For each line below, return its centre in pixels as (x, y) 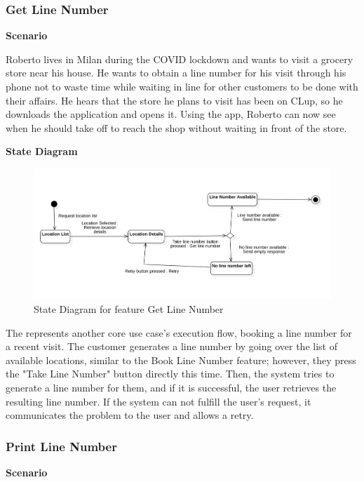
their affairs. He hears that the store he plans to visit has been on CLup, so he (174, 100)
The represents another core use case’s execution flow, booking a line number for (179, 332)
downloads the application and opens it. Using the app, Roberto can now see (171, 114)
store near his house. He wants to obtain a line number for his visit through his (176, 73)
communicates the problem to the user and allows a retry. (130, 415)
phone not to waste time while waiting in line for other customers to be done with (182, 86)
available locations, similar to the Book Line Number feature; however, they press (181, 360)
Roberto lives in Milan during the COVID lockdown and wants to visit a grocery (180, 59)
